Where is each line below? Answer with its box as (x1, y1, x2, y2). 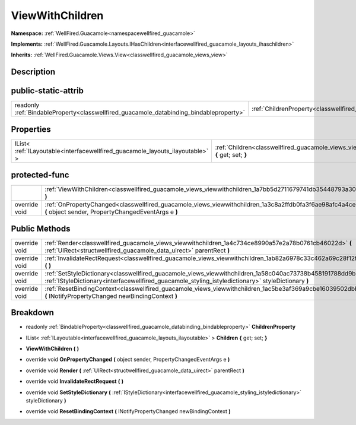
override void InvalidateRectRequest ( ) (26, 378, 124, 385)
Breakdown (11, 307, 55, 318)
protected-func (11, 170, 69, 180)
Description (11, 67, 56, 77)
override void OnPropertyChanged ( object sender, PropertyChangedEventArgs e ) (26, 356, 230, 363)
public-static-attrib (11, 86, 84, 96)
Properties (11, 124, 51, 134)
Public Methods (11, 223, 71, 234)
